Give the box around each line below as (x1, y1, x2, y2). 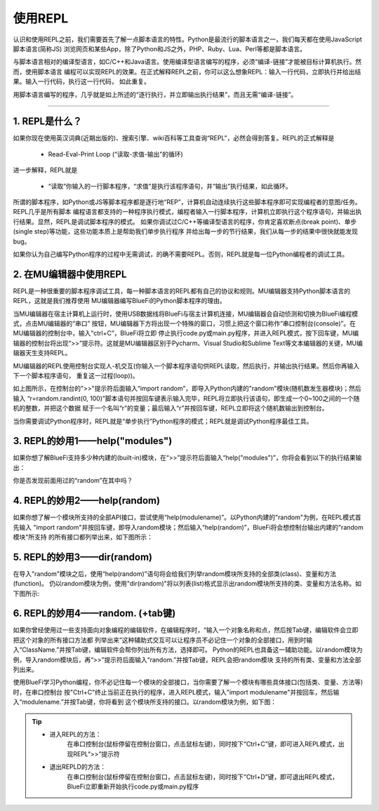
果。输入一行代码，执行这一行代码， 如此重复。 (13, 77, 150, 86)
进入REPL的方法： (49, 730, 102, 738)
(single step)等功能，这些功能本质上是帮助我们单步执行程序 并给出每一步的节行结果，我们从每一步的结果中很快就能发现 (13, 227, 358, 236)
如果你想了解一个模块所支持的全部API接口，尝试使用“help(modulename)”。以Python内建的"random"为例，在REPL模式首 (13, 513, 361, 522)
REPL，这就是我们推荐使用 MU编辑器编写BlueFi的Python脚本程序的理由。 (13, 297, 226, 305)
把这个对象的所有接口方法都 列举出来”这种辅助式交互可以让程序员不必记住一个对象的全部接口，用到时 (13, 636, 307, 644)
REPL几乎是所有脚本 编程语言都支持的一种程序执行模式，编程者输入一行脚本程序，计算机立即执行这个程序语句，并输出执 (13, 208, 362, 216)
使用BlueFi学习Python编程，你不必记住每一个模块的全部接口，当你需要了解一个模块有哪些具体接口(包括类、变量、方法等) (13, 678, 364, 687)
